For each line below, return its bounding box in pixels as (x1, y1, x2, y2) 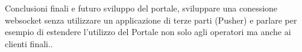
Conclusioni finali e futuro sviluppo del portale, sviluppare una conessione (5, 2, 278, 14)
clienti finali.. (5, 37, 53, 50)
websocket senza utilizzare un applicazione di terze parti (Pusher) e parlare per (5, 13, 297, 26)
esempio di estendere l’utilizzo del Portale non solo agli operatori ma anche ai (5, 25, 291, 38)
